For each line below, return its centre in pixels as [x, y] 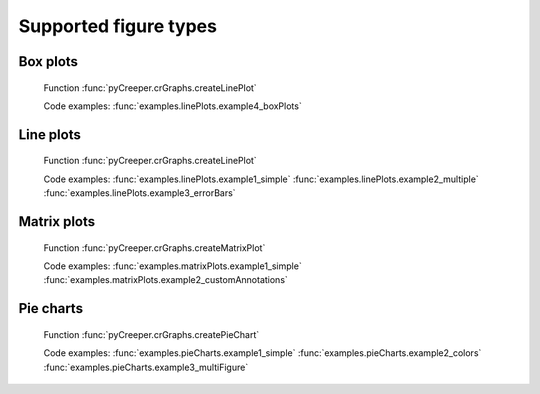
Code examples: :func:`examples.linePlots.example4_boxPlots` [172, 106]
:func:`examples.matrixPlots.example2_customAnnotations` [166, 280]
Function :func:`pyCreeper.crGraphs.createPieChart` [151, 334]
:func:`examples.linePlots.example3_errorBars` [139, 193]
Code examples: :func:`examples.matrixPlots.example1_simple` [172, 266]
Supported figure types [117, 26]
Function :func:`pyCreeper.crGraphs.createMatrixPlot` [154, 247]
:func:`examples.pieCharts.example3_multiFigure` [146, 367]
